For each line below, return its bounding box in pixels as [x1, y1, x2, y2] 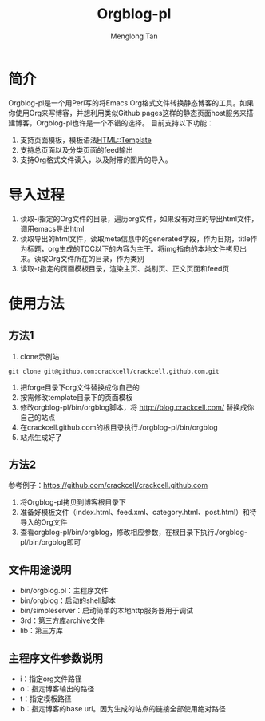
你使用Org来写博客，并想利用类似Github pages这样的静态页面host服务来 [8, 108, 247, 117]
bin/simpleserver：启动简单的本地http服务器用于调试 [19, 606, 194, 616]
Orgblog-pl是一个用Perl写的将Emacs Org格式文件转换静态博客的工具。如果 [8, 97, 254, 108]
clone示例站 [19, 351, 60, 361]
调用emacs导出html [19, 224, 85, 233]
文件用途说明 [8, 563, 72, 576]
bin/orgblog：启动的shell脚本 [19, 596, 116, 605]
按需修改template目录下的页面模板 [19, 392, 133, 402]
